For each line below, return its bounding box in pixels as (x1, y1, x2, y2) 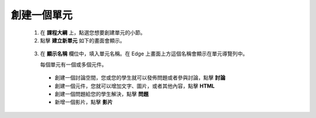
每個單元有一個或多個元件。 (40, 61, 107, 68)
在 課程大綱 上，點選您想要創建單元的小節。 (40, 29, 146, 36)
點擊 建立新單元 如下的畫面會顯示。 (40, 37, 125, 44)
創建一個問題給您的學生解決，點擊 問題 (54, 90, 149, 97)
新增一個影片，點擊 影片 (54, 99, 113, 106)
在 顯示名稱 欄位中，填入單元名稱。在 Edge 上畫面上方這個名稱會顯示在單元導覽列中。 (40, 50, 248, 58)
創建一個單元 (11, 9, 73, 22)
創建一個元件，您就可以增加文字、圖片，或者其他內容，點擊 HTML (54, 82, 215, 90)
